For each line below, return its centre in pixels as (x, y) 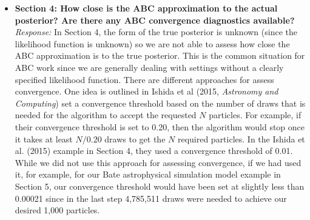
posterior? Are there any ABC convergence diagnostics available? (155, 20)
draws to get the (135, 138)
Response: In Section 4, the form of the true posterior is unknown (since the (156, 32)
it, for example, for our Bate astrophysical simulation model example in (148, 174)
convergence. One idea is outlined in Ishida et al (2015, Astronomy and (147, 91)
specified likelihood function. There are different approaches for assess (144, 79)
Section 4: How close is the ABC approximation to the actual (146, 8)
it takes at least (44, 138)
